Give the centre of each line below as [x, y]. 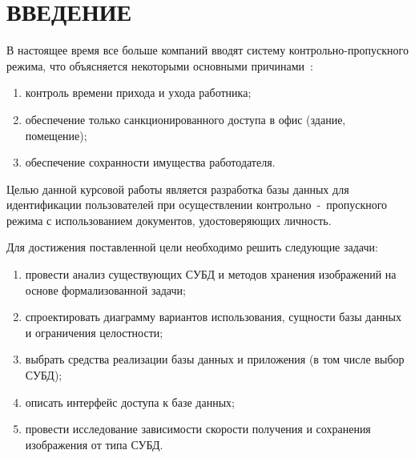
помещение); [56, 135]
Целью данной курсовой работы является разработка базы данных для [178, 189]
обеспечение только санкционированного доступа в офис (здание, [185, 119]
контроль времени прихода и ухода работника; [138, 92]
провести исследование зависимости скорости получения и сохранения [198, 429]
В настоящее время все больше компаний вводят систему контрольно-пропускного [207, 50]
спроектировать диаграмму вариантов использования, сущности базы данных [214, 317]
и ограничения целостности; [94, 332]
